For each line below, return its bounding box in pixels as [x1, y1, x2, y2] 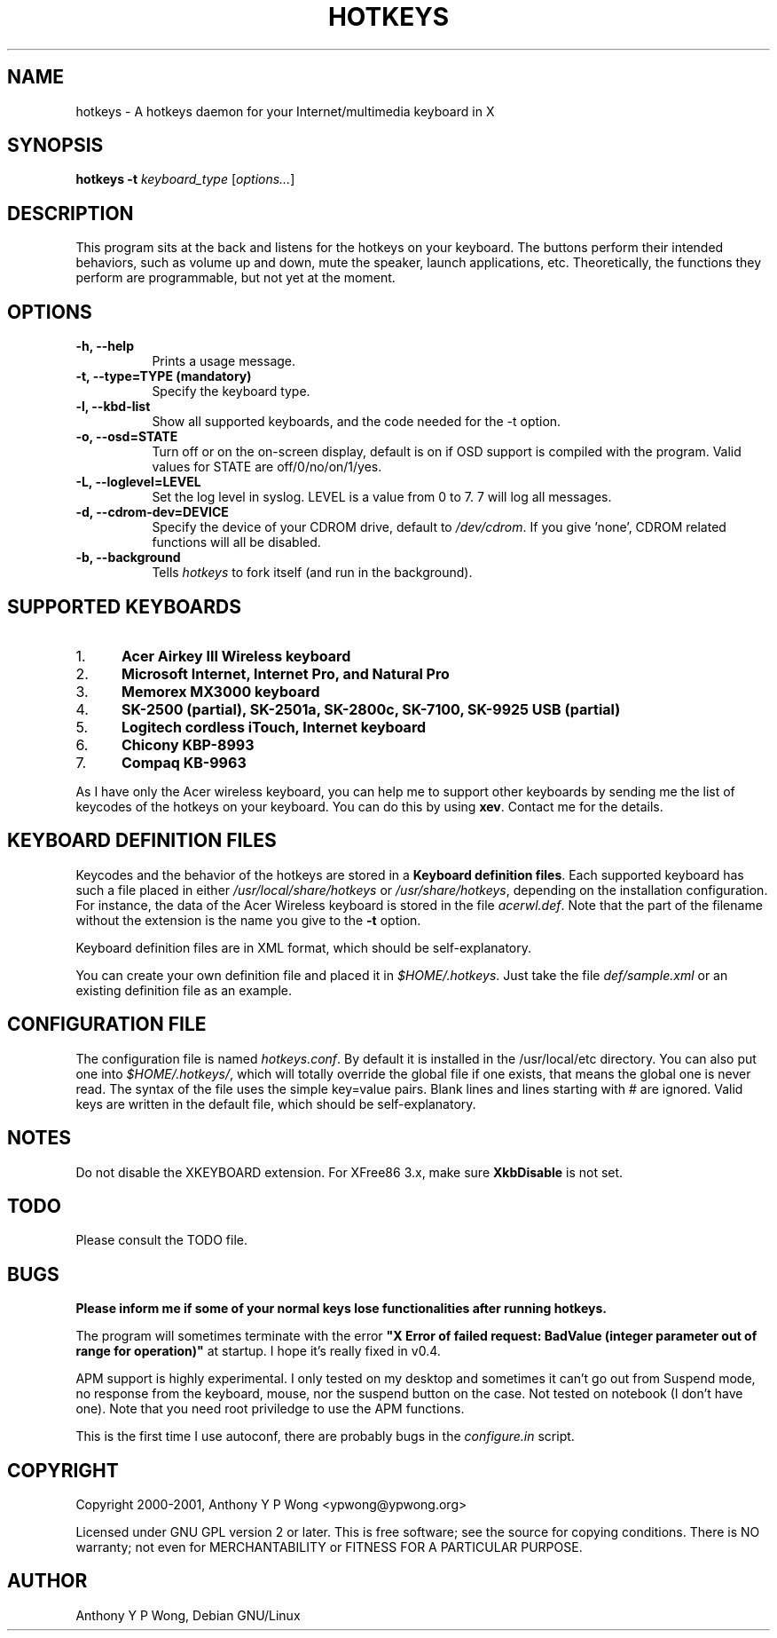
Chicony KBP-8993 [121, 735, 255, 754]
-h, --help [75, 338, 134, 354]
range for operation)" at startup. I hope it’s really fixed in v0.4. [75, 1343, 441, 1359]
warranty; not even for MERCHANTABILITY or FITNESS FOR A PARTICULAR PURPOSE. [75, 1539, 583, 1555]
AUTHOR [7, 1570, 88, 1593]
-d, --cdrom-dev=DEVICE [75, 504, 229, 520]
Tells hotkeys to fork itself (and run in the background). [152, 565, 473, 581]
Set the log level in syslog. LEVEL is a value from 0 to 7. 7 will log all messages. [152, 489, 612, 505]
